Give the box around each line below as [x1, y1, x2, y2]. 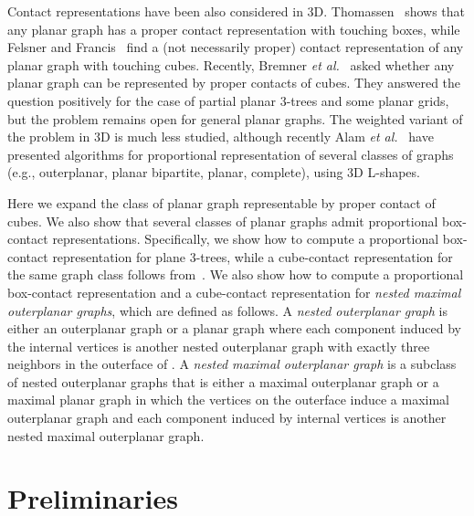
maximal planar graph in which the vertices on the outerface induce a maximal [7, 390, 450, 409]
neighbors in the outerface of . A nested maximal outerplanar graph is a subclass [7, 354, 457, 374]
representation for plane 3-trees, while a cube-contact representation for [52, 247, 453, 266]
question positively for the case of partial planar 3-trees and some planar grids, [7, 90, 449, 110]
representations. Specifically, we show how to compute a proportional [52, 229, 439, 248]
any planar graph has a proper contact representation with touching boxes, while [7, 19, 460, 38]
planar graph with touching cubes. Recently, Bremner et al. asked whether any [7, 55, 455, 74]
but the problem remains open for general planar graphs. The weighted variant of [7, 109, 463, 128]
